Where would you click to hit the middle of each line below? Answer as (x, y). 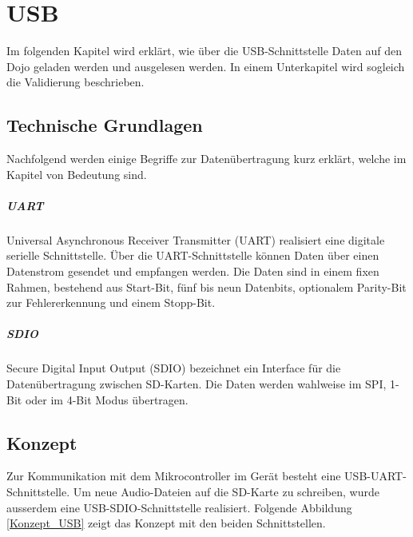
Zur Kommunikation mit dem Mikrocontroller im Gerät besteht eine (174, 476)
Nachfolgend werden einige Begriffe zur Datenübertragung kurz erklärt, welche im (206, 159)
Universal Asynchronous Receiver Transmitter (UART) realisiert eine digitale (196, 239)
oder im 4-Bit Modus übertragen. (107, 399)
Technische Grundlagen (105, 125)
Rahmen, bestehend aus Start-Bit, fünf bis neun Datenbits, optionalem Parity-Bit (206, 286)
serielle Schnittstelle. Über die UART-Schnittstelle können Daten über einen (193, 255)
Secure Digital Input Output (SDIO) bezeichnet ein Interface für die (174, 368)
